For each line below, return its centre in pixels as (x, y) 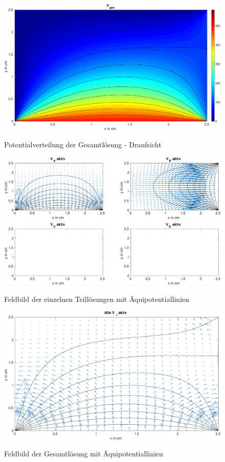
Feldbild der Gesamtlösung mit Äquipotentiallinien (84, 454)
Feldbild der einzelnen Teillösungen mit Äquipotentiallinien (97, 299)
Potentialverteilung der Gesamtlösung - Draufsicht (83, 144)
